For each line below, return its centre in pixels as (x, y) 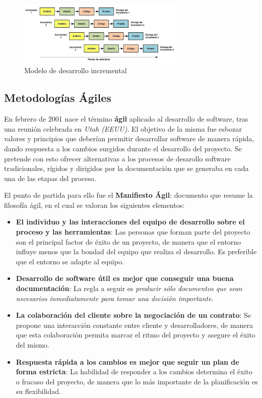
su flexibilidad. (38, 391)
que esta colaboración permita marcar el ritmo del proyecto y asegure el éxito (136, 335)
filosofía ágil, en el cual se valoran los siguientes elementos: (94, 205)
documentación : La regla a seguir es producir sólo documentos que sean (129, 288)
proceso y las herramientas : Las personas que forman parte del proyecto (133, 232)
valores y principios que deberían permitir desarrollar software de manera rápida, (129, 138)
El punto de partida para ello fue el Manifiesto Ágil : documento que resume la (128, 195)
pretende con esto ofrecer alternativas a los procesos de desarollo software (117, 158)
